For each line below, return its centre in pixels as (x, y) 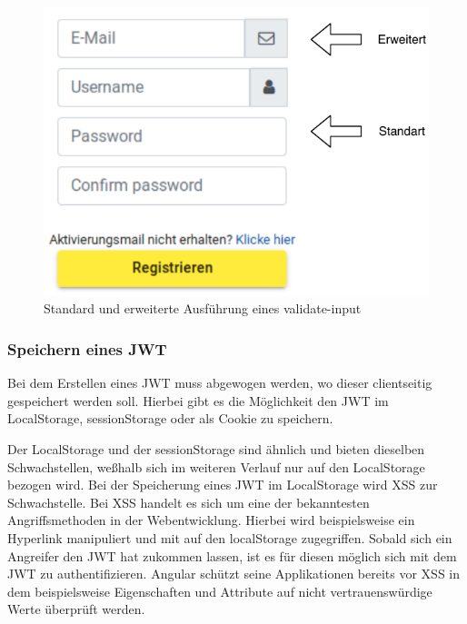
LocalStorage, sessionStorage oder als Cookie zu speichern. (170, 418)
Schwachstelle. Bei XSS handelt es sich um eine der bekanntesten (189, 502)
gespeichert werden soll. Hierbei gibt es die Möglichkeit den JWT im (198, 400)
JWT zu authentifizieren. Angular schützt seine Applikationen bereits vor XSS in (234, 574)
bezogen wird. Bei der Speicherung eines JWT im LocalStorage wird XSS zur (223, 485)
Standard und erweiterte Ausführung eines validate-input (203, 308)
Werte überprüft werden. (76, 609)
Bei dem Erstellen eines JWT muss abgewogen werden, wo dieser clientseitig (220, 383)
